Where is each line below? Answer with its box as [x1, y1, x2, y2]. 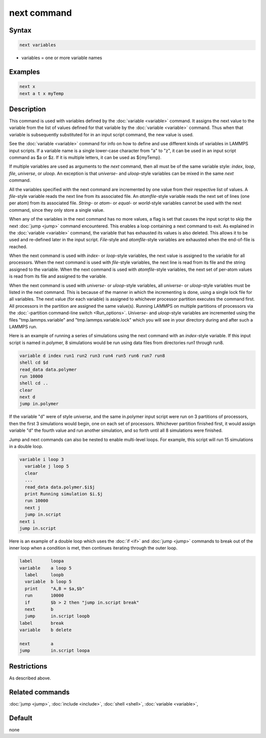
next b [25, 607, 54, 612]
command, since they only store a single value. [9, 207, 105, 213]
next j [25, 505, 41, 511]
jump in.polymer [19, 401, 59, 407]
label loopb [25, 572, 64, 578]
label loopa [19, 558, 64, 564]
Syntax [9, 26, 32, 34]
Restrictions [9, 662, 48, 671]
